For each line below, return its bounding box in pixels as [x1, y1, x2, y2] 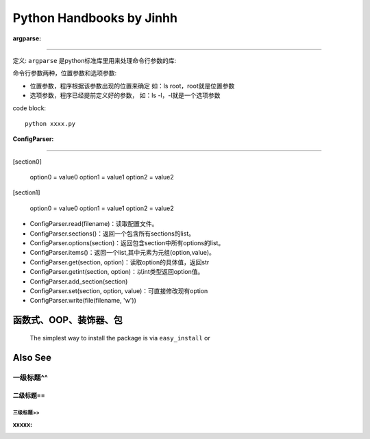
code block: [12, 103, 47, 112]
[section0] [12, 158, 42, 166]
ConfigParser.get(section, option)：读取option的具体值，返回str [29, 258, 210, 266]
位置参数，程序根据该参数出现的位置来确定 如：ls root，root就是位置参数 [29, 81, 235, 90]
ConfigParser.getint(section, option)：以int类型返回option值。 [29, 268, 204, 276]
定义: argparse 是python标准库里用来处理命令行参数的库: [12, 56, 177, 64]
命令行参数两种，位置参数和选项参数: [12, 69, 117, 77]
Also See [12, 351, 51, 363]
